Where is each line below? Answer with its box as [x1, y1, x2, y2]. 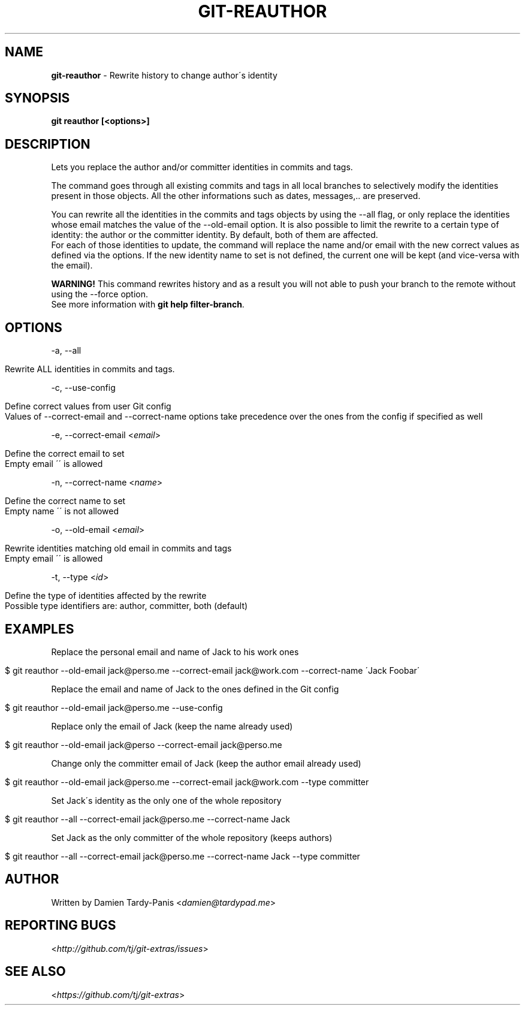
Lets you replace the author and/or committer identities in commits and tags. [51, 162, 353, 173]
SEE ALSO [5, 964, 66, 979]
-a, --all [51, 345, 82, 356]
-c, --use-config [51, 382, 116, 393]
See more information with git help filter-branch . [51, 299, 245, 310]
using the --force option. [51, 289, 149, 300]
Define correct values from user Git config [5, 401, 171, 412]
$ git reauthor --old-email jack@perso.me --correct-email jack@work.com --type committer [5, 776, 369, 787]
